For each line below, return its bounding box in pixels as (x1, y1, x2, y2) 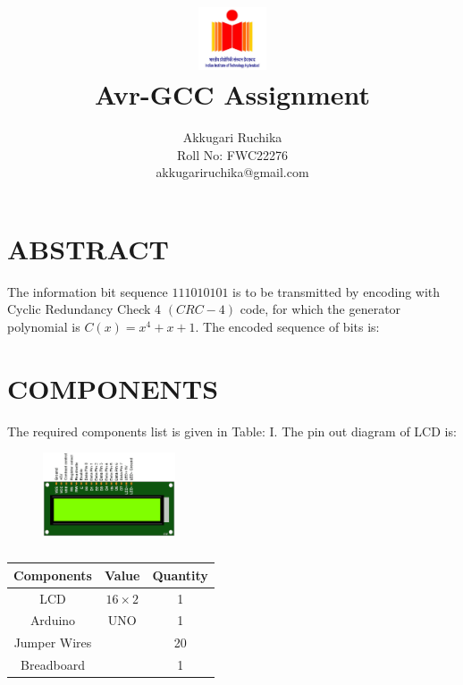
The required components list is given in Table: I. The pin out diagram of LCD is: (7, 421, 457, 440)
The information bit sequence (7, 282, 168, 300)
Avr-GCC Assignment (94, 76, 371, 113)
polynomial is (7, 317, 80, 336)
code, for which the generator (240, 300, 401, 318)
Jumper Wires (13, 633, 92, 652)
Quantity (152, 565, 208, 584)
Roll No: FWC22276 (176, 145, 289, 164)
